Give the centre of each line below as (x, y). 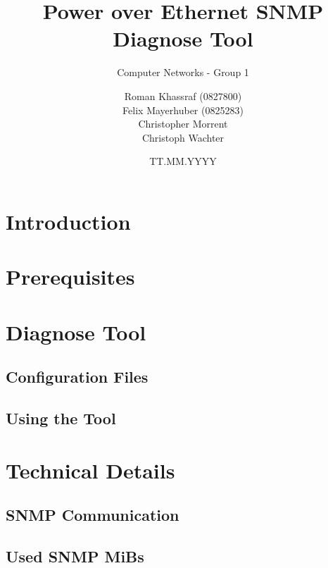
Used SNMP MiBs (75, 556)
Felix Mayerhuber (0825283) (183, 110)
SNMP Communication (93, 515)
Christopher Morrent (183, 124)
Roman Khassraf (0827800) (183, 95)
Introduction (68, 221)
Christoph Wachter (183, 137)
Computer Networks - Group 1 (183, 72)
